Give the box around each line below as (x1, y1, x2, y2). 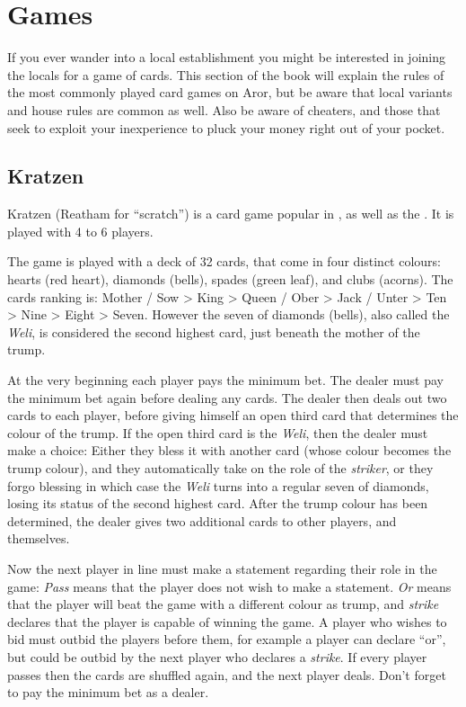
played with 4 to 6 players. (7, 221, 154, 240)
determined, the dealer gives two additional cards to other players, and (7, 511, 397, 530)
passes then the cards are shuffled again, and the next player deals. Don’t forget (7, 665, 446, 684)
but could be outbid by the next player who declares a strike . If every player (7, 647, 427, 666)
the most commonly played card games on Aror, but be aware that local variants (7, 83, 453, 102)
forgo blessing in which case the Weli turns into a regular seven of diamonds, (7, 476, 429, 495)
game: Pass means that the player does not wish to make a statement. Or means (7, 577, 452, 595)
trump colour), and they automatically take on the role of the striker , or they (7, 459, 434, 478)
